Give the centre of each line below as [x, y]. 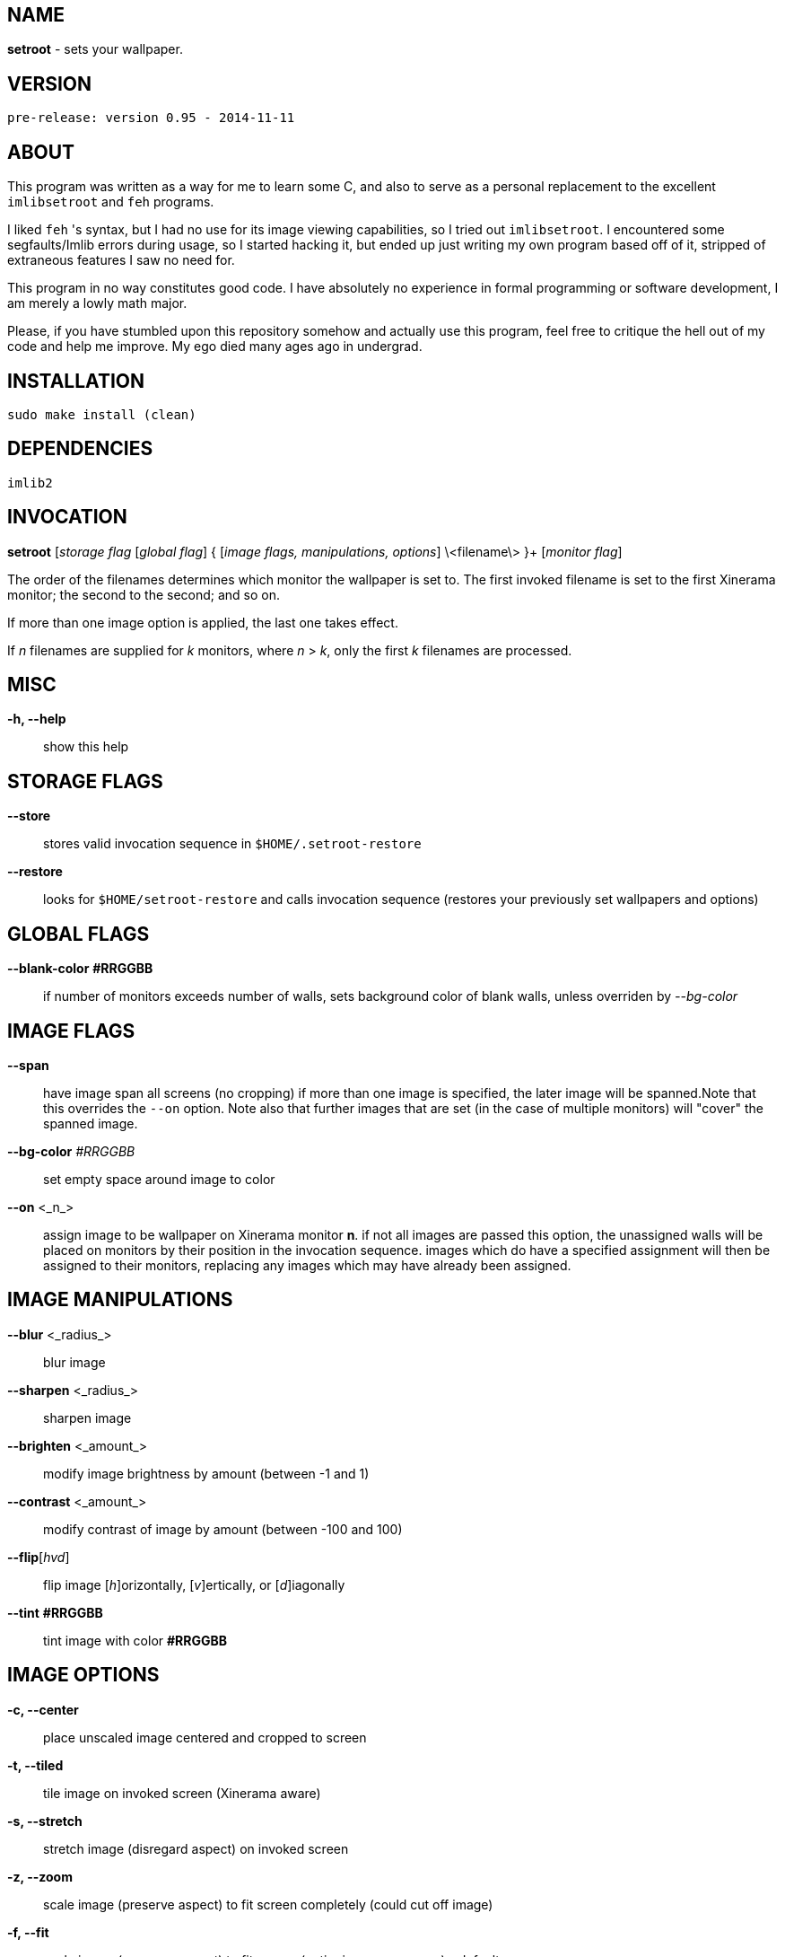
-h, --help [37, 719]
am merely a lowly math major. [97, 303]
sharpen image [87, 1417]
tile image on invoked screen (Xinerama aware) [182, 1793]
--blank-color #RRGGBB [80, 969]
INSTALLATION [76, 381]
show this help [86, 747]
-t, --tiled [35, 1765]
